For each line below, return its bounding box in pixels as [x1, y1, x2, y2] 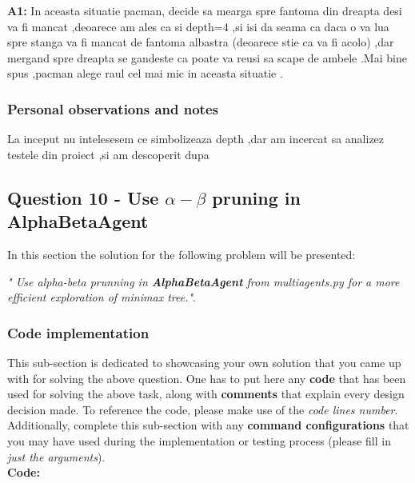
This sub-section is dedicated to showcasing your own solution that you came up [7, 353, 401, 370]
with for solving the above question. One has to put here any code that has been [7, 369, 406, 386]
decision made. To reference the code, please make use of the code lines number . [7, 401, 398, 417]
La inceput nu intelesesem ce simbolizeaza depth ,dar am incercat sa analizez [7, 130, 385, 147]
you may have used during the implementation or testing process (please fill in [7, 432, 391, 449]
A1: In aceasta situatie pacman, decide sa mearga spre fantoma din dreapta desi [7, 2, 402, 18]
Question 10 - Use [7, 185, 159, 210]
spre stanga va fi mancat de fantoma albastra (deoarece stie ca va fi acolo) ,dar [7, 34, 394, 50]
